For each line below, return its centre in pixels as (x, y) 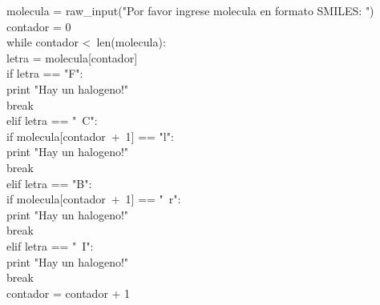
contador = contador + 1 (69, 293)
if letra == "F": (45, 73)
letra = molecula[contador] (72, 57)
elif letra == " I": (50, 245)
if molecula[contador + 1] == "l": (90, 136)
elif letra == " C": (52, 120)
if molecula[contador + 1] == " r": (94, 199)
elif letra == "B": (49, 183)
